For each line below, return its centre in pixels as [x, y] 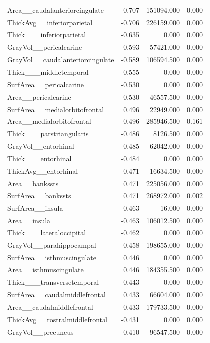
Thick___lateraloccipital [47, 232]
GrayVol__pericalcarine [45, 47]
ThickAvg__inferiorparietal [50, 22]
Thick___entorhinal [40, 158]
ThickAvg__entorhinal [43, 171]
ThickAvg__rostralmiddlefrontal [57, 319]
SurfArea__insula [35, 208]
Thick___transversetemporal [53, 282]
